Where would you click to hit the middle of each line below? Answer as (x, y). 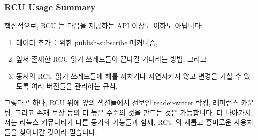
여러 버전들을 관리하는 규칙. (74, 86)
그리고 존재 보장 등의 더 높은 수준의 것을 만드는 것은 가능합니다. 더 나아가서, (134, 112)
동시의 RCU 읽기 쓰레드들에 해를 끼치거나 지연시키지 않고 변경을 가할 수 (129, 76)
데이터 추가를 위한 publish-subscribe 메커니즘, (87, 42)
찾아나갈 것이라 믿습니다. (58, 132)
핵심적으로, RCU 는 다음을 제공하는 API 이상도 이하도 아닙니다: (103, 25)
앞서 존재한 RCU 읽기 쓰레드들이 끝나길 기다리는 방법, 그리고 (111, 59)
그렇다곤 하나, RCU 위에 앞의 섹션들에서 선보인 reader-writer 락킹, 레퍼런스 (121, 103)
